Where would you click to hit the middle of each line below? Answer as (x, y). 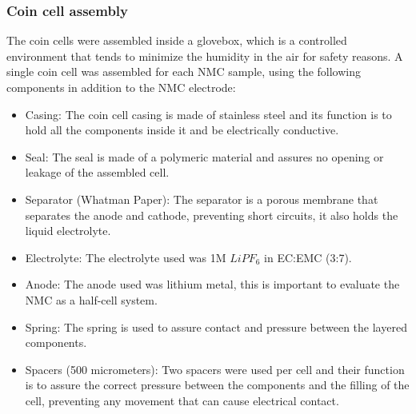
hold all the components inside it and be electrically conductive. (182, 130)
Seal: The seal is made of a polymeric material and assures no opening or (204, 156)
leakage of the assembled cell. (97, 172)
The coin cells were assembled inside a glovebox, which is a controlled (177, 40)
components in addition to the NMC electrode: (121, 87)
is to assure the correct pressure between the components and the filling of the (217, 385)
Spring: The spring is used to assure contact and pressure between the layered (216, 326)
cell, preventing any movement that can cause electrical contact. (182, 400)
